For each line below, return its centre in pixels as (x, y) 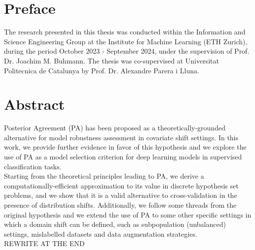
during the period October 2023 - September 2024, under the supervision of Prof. (127, 51)
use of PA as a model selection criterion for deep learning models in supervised (123, 156)
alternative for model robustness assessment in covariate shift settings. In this (121, 137)
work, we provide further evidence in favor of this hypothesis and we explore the (125, 147)
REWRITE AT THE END (44, 243)
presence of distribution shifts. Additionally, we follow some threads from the (120, 204)
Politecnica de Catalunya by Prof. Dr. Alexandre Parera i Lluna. (102, 70)
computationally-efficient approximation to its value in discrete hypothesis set (121, 185)
